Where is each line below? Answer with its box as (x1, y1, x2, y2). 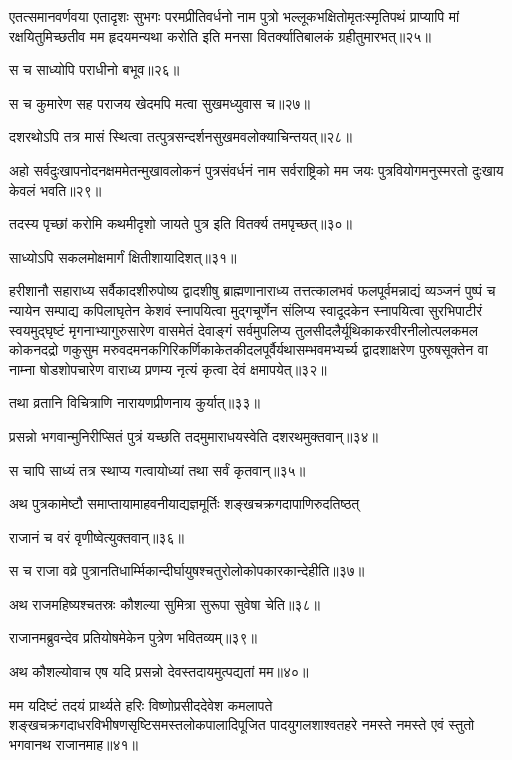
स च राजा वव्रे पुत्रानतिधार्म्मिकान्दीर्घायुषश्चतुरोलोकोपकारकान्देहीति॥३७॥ (9, 560, 365, 581)
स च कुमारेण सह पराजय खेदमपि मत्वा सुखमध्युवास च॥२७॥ (9, 92, 310, 113)
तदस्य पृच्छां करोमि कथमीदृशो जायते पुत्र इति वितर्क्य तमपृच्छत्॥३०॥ (9, 213, 352, 234)
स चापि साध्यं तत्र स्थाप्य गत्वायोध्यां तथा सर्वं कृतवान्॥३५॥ (9, 459, 306, 480)
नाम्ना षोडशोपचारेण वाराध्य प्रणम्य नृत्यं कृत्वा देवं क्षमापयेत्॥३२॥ (9, 358, 327, 379)
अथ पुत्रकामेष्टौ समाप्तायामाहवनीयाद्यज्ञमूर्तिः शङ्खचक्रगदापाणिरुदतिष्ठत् (9, 493, 360, 514)
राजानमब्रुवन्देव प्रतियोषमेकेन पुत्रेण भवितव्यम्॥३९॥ (9, 627, 257, 648)
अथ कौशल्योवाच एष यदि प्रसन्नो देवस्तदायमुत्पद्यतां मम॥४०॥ (9, 661, 309, 682)
